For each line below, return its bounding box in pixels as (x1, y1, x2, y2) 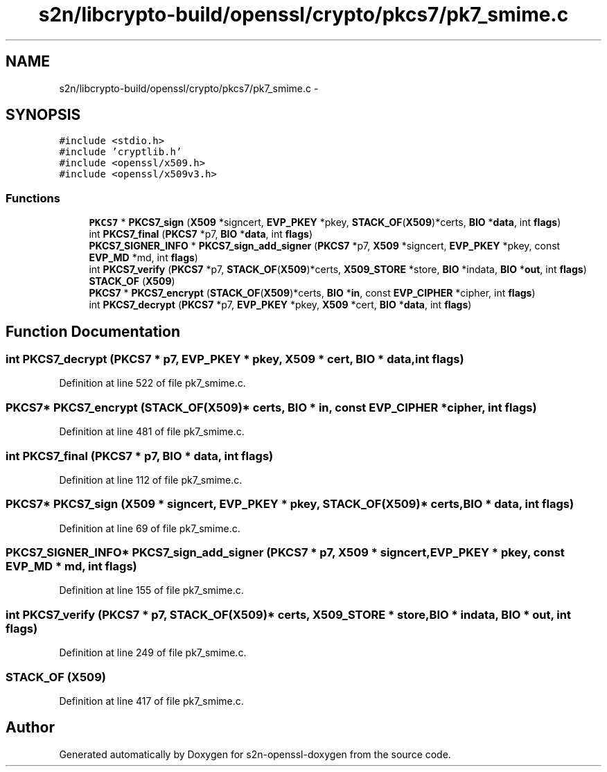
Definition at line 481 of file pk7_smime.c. (59, 426, 245, 438)
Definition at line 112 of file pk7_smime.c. (59, 473, 243, 486)
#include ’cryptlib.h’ (59, 146, 182, 158)
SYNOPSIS (6, 106, 81, 124)
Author (6, 719, 55, 737)
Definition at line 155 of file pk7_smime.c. (59, 584, 244, 597)
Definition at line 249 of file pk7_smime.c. (59, 647, 247, 659)
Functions (6, 191, 60, 205)
